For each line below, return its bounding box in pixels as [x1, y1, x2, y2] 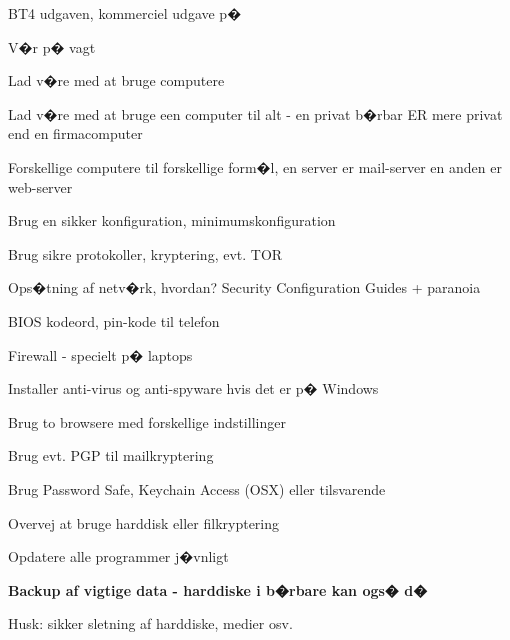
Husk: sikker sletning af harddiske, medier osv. [8, 613, 293, 634]
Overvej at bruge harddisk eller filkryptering [8, 512, 280, 533]
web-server [8, 176, 73, 197]
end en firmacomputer [8, 123, 143, 144]
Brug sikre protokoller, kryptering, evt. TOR [8, 243, 283, 264]
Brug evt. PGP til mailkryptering [8, 445, 214, 466]
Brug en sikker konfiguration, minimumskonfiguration [8, 210, 336, 231]
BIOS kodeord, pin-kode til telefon [8, 310, 220, 331]
